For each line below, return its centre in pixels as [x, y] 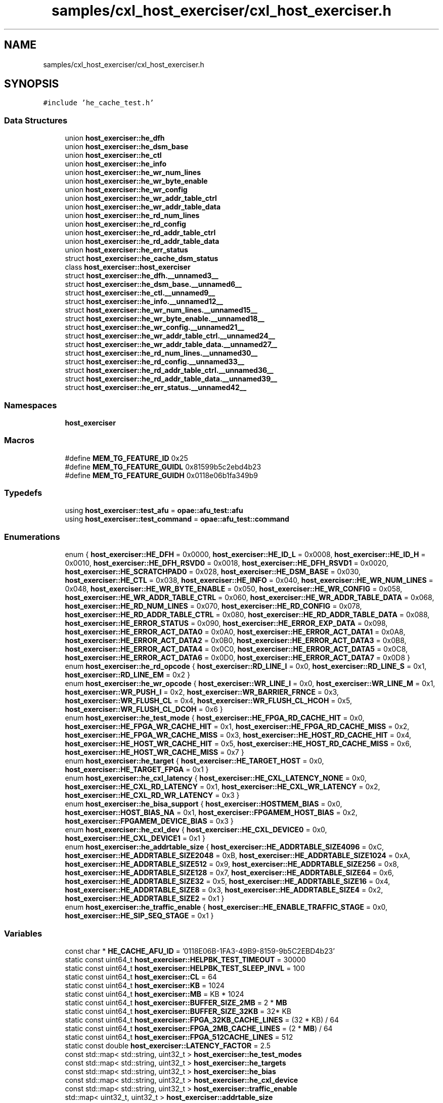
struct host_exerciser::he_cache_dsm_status [142, 259]
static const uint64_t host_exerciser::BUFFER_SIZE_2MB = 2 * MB [176, 1002]
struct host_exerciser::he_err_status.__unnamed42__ [156, 388]
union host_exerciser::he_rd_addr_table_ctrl [140, 233]
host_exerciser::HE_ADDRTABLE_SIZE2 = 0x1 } [145, 899]
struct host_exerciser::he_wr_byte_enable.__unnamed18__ [165, 319]
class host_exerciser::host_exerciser [128, 267]
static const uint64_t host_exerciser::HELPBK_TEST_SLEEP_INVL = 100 [185, 968]
